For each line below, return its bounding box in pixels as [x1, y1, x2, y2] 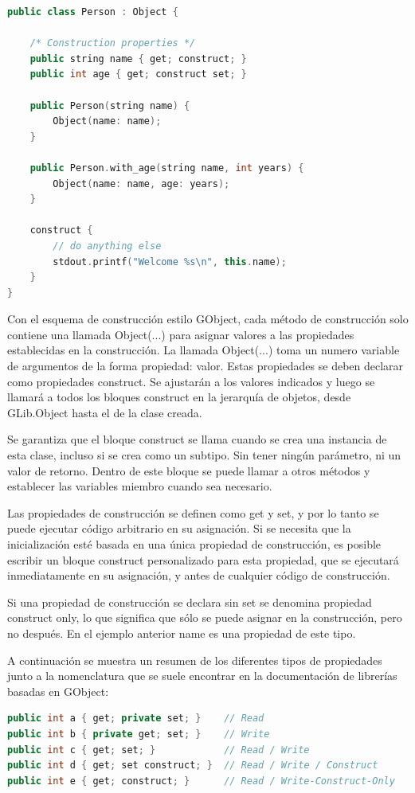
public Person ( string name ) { [29, 100, 190, 111]
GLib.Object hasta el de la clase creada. [7, 404, 202, 420]
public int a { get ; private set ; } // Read [7, 713, 264, 725]
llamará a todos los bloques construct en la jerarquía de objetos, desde [7, 389, 351, 405]
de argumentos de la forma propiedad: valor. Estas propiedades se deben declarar [7, 357, 404, 374]
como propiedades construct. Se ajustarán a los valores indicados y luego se [7, 373, 375, 389]
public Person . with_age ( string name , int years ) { [29, 162, 304, 174]
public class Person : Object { [7, 6, 178, 18]
